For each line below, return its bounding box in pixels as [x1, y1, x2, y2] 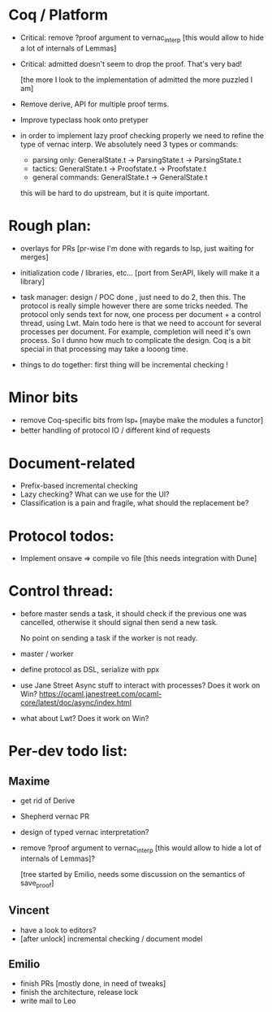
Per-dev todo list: [8, 742, 128, 761]
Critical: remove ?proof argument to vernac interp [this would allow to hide [19, 33, 264, 44]
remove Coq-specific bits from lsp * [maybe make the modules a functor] [19, 415, 264, 427]
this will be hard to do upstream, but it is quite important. [19, 188, 209, 198]
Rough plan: [8, 216, 92, 235]
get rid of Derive [19, 796, 76, 806]
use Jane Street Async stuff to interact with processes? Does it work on [19, 680, 261, 690]
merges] [19, 252, 49, 262]
